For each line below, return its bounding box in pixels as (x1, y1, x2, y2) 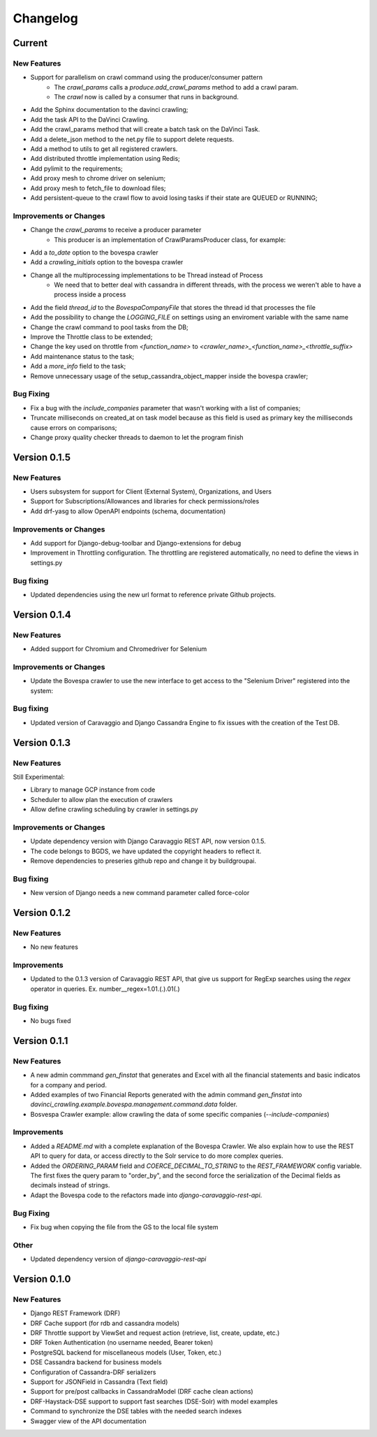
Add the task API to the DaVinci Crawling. (30, 115, 149, 124)
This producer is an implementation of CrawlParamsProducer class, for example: (54, 235, 286, 244)
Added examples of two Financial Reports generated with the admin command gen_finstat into (30, 1090, 302, 1099)
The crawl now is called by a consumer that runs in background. (54, 93, 239, 101)
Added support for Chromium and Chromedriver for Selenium (30, 645, 207, 653)
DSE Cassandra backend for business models (30, 1358, 162, 1366)
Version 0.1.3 (13, 736, 71, 748)
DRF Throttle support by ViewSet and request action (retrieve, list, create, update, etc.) (30, 1329, 280, 1337)
